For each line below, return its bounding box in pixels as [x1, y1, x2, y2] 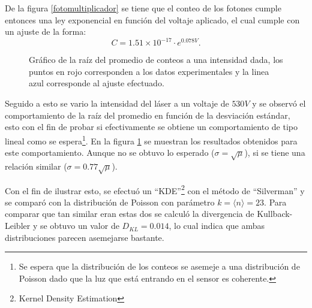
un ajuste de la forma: [5, 25, 86, 38]
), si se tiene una [244, 146, 305, 159]
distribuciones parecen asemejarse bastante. [5, 231, 164, 243]
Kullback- [257, 207, 293, 220]
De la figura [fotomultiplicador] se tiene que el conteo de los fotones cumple [5, 2, 281, 14]
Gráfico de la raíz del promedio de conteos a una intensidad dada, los [29, 53, 283, 66]
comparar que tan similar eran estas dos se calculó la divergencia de [5, 207, 254, 220]
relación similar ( [5, 159, 67, 172]
